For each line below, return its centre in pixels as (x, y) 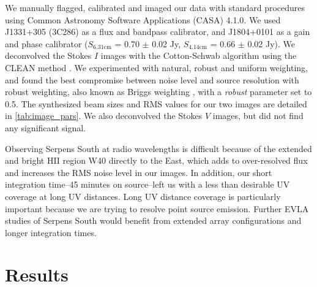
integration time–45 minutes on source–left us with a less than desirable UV (147, 184)
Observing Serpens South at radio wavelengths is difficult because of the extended (158, 148)
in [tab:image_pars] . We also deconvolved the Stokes (104, 116)
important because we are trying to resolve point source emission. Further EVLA (157, 208)
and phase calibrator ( (47, 43)
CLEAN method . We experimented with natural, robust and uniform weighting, (156, 67)
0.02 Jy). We (271, 43)
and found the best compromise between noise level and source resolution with (152, 79)
